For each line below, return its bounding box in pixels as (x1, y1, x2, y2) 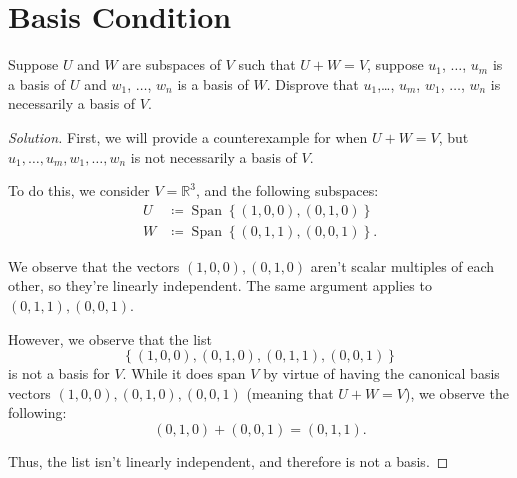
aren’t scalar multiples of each (310, 255, 495, 276)
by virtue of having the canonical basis (263, 363, 500, 384)
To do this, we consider (8, 180, 150, 201)
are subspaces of (122, 54, 221, 75)
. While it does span (122, 363, 246, 384)
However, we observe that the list (8, 328, 212, 349)
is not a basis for (8, 363, 110, 384)
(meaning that (246, 382, 334, 403)
